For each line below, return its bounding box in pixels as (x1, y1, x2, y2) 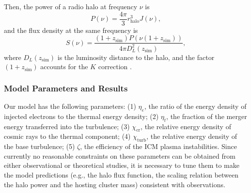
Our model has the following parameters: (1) (4, 101, 136, 111)
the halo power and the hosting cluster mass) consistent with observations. (4, 179, 225, 189)
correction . (98, 61, 132, 72)
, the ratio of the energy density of (144, 101, 247, 111)
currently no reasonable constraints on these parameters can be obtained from (4, 150, 235, 161)
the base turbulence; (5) (4, 141, 75, 151)
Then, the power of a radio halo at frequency (4, 1, 138, 11)
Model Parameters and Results (4, 82, 128, 94)
